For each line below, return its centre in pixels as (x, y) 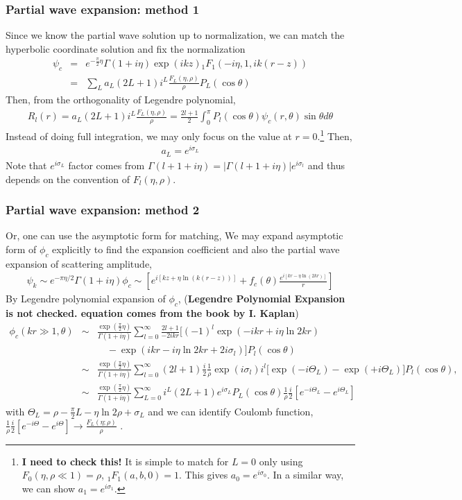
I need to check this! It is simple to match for (125, 461)
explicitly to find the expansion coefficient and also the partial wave (196, 249)
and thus (326, 165)
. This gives (204, 475)
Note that (26, 165)
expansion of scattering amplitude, (79, 263)
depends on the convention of (68, 179)
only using (281, 461)
